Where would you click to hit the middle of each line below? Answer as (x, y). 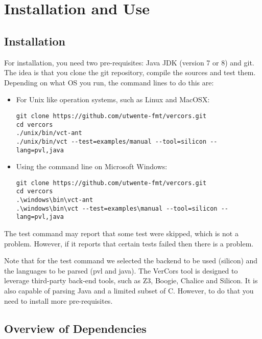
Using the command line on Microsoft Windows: (92, 166)
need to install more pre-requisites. (58, 300)
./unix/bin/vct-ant (49, 133)
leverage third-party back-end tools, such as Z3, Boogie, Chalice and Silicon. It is (131, 280)
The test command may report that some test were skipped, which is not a (121, 233)
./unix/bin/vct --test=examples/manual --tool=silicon (111, 141)
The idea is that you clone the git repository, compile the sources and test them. (130, 72)
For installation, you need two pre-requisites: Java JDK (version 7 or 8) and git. (129, 62)
